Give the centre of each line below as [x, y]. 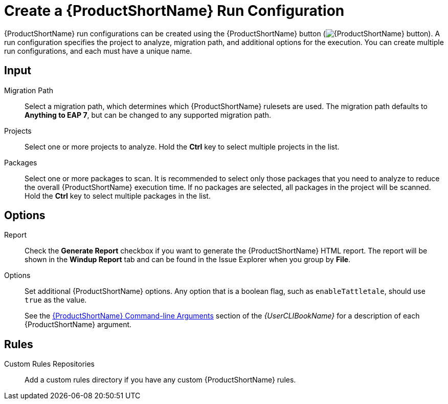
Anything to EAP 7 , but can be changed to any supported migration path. [148, 115]
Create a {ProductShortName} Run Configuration [174, 11]
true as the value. [56, 300]
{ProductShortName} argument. [78, 325]
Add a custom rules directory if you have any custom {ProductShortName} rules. [160, 380]
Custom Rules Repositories [50, 364]
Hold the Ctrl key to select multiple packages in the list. [118, 196]
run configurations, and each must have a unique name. [98, 51]
